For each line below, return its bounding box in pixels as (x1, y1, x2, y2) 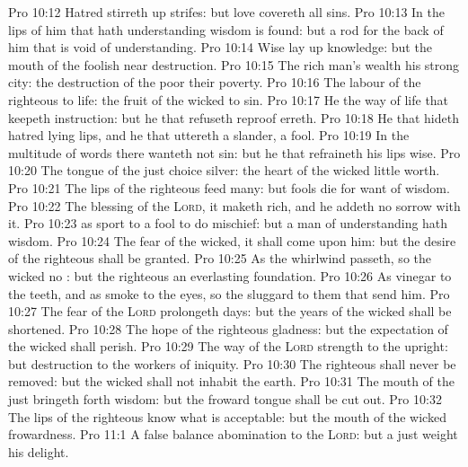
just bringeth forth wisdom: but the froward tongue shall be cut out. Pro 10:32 (8, 390, 442, 409)
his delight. (8, 442, 69, 461)
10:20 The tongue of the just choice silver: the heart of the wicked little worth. (8, 161, 440, 180)
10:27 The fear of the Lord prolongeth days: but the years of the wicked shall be (8, 302, 452, 321)
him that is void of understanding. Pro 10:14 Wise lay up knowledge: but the (8, 38, 432, 57)
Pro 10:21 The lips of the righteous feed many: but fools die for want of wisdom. (8, 178, 450, 197)
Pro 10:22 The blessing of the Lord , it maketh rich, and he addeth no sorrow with (8, 196, 461, 215)
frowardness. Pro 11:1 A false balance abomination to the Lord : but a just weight (8, 425, 458, 444)
